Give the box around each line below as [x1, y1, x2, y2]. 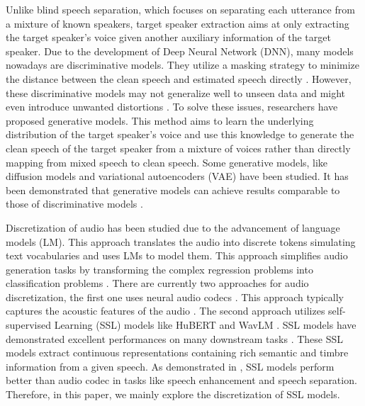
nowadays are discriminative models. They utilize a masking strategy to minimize [6, 57, 360, 72]
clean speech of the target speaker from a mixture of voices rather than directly [6, 140, 351, 155]
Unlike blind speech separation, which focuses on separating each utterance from [6, 2, 355, 16]
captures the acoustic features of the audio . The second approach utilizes [6, 303, 325, 318]
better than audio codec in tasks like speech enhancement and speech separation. [6, 373, 357, 388]
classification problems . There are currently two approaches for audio [6, 276, 309, 291]
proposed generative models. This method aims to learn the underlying [6, 113, 314, 128]
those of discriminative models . [6, 196, 143, 211]
